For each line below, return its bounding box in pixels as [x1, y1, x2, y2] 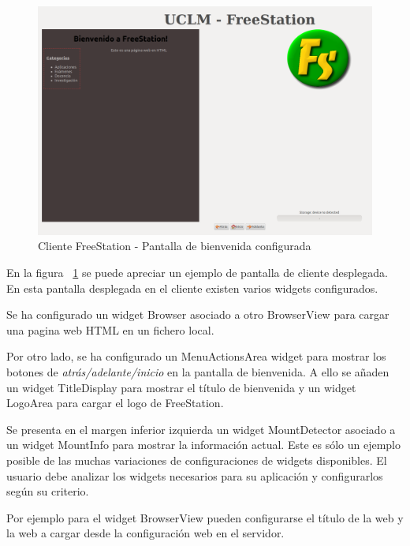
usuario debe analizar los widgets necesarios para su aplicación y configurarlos [6, 467, 383, 484]
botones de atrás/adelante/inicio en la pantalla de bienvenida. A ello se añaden [6, 364, 389, 380]
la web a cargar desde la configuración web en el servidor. [6, 525, 285, 541]
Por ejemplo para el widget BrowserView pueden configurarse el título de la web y [6, 509, 404, 525]
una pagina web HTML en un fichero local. [6, 321, 214, 338]
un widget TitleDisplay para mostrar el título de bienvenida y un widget [6, 379, 356, 395]
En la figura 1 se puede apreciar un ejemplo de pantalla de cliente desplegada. [6, 264, 388, 281]
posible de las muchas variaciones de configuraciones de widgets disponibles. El [6, 451, 387, 468]
